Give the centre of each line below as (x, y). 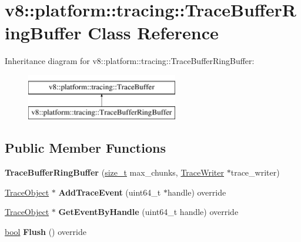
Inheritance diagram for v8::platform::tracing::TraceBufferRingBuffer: (130, 61)
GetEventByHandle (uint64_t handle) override (148, 212)
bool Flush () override (46, 232)
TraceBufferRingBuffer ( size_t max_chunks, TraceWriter (115, 172)
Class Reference (153, 33)
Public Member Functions (85, 148)
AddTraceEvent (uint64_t (110, 192)
